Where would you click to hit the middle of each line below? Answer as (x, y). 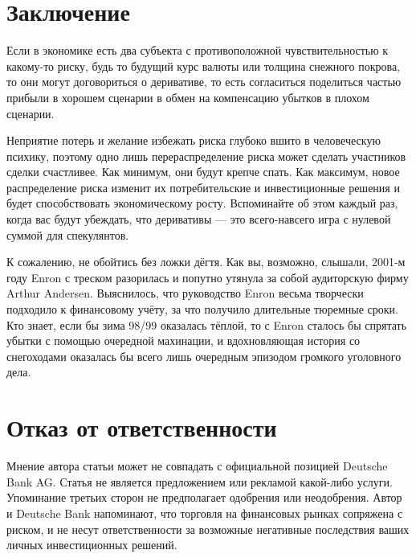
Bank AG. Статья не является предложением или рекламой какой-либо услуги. (200, 481)
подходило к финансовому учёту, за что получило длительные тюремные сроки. (202, 309)
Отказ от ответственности (142, 427)
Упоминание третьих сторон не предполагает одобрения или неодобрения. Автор (204, 497)
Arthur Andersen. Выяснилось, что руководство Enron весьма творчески (185, 293)
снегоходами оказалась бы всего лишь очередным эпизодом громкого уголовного (204, 356)
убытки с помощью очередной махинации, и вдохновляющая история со (184, 341)
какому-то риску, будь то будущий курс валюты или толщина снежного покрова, (204, 66)
